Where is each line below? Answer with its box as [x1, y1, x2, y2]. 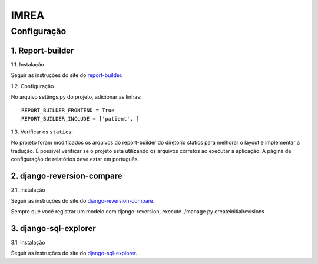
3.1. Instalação [11, 239, 45, 246]
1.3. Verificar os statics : [11, 128, 74, 135]
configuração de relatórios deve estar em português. [11, 156, 140, 163]
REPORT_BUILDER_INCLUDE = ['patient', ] [21, 115, 140, 122]
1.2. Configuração [11, 82, 54, 89]
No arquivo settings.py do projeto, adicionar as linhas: [11, 93, 142, 100]
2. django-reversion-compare [11, 171, 122, 181]
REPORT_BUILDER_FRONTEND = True [21, 107, 115, 114]
